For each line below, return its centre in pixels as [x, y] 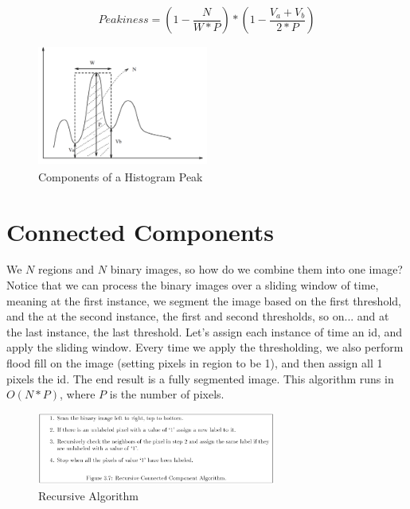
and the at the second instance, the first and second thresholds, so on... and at [198, 316]
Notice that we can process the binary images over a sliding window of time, [193, 285]
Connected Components [141, 231]
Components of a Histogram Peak [121, 176]
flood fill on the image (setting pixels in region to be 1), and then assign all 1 [195, 363]
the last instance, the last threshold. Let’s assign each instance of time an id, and [205, 331]
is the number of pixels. [167, 394]
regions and [66, 269]
